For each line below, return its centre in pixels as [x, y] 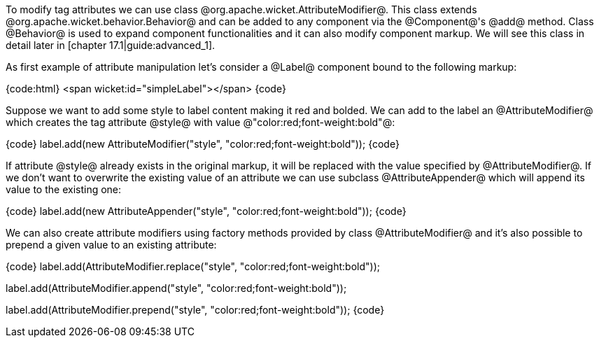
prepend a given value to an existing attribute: [111, 245]
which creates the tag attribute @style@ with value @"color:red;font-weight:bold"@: [200, 122]
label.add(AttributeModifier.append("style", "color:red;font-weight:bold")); [176, 288]
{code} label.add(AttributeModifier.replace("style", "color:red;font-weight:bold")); [193, 266]
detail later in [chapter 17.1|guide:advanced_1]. [111, 45]
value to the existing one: [64, 189]
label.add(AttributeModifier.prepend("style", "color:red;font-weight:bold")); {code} [195, 310]
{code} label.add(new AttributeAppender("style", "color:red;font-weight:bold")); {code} [206, 211]
